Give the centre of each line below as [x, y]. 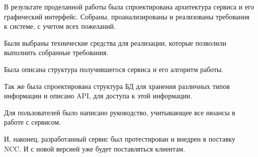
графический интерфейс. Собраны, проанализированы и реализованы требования [127, 16]
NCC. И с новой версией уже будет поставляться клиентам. [95, 148]
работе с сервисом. [33, 122]
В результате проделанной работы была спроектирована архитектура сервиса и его [129, 6]
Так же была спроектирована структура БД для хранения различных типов [117, 86]
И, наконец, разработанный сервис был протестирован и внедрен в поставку [120, 138]
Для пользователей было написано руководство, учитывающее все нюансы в [120, 112]
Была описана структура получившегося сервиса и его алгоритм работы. [114, 69]
